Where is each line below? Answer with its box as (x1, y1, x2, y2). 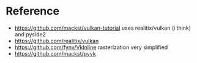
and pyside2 (14, 30, 46, 38)
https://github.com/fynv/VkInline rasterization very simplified (14, 44, 168, 51)
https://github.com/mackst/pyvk (14, 50, 96, 57)
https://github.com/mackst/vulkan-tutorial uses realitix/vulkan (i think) (14, 24, 191, 31)
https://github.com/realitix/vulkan (14, 37, 99, 44)
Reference (6, 4, 59, 18)
